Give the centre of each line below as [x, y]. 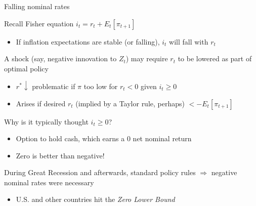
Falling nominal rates [37, 6]
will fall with [189, 41]
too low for [101, 86]
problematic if [54, 86]
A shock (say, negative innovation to [60, 58]
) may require [147, 58]
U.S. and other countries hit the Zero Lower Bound [95, 199]
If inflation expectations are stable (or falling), [88, 41]
